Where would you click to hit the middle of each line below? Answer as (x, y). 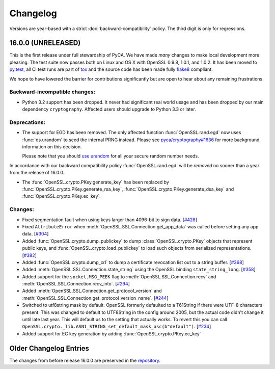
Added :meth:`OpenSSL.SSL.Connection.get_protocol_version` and (92, 291)
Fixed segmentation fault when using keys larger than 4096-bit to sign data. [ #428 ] (110, 220)
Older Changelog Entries (49, 348)
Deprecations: (28, 122)
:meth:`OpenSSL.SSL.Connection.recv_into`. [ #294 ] (76, 284)
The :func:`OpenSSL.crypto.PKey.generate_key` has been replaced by (95, 182)
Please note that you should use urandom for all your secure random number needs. (111, 156)
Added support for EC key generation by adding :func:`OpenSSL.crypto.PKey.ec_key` (112, 333)
